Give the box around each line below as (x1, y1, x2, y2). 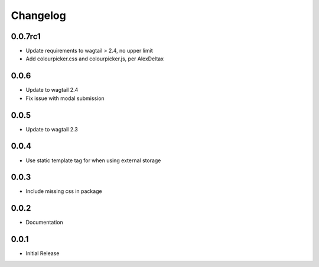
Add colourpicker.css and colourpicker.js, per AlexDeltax (25, 55, 164, 62)
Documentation (25, 219, 63, 226)
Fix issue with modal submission (25, 95, 105, 102)
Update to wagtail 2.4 (25, 86, 79, 94)
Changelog (11, 9, 66, 22)
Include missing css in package (25, 188, 103, 195)
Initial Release (25, 250, 60, 257)
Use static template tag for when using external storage (25, 157, 161, 164)
